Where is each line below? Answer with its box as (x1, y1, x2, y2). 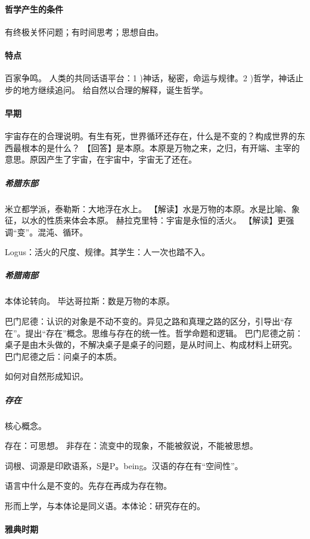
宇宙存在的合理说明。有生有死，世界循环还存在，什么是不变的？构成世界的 (5, 130, 297, 142)
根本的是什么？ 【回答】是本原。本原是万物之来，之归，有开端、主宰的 (21, 141, 300, 154)
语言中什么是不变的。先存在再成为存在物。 (5, 479, 172, 492)
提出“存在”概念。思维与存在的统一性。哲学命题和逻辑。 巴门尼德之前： (25, 326, 303, 339)
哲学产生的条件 (5, 2, 63, 15)
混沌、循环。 (38, 225, 88, 238)
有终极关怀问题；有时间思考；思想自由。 (5, 25, 163, 38)
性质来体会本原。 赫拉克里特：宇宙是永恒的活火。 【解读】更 (46, 214, 286, 226)
